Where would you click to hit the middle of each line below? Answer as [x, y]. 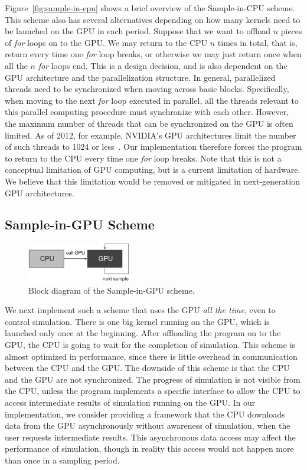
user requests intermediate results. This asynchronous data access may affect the [150, 437]
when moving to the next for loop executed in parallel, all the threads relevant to [152, 100]
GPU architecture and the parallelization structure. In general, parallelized [140, 77]
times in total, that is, [257, 42]
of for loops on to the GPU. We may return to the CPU [106, 42]
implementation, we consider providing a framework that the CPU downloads [145, 414]
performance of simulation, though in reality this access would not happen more [149, 448]
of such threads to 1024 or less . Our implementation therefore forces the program [153, 147]
